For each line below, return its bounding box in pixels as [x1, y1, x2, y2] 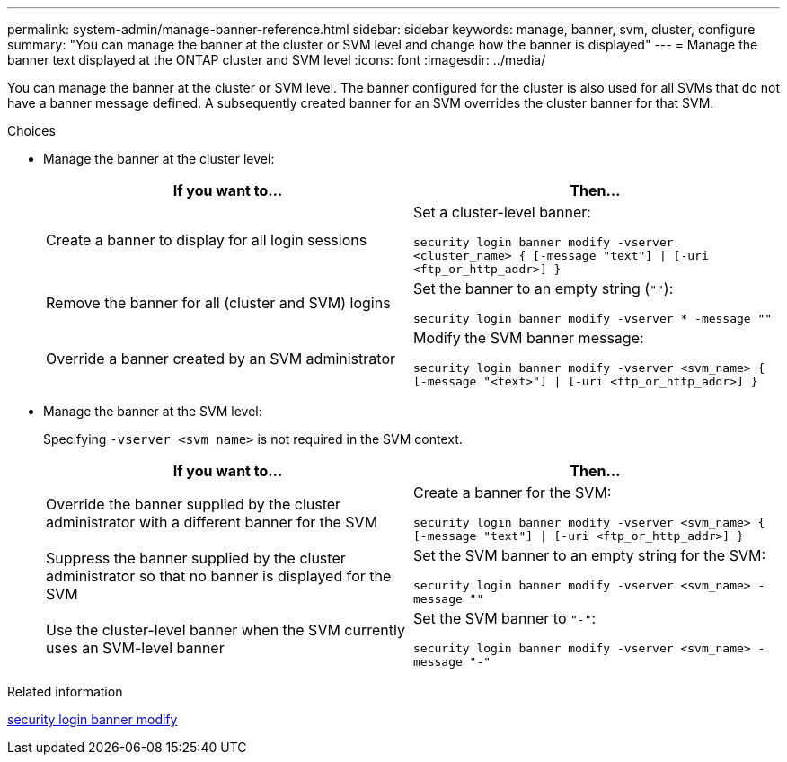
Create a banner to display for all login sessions [46, 230, 367, 249]
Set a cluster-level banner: [413, 203, 591, 221]
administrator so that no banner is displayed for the [46, 567, 392, 585]
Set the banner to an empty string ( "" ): [413, 279, 674, 297]
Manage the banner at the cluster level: [43, 151, 275, 166]
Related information [7, 684, 123, 699]
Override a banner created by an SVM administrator [46, 350, 395, 368]
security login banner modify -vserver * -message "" [413, 312, 773, 325]
